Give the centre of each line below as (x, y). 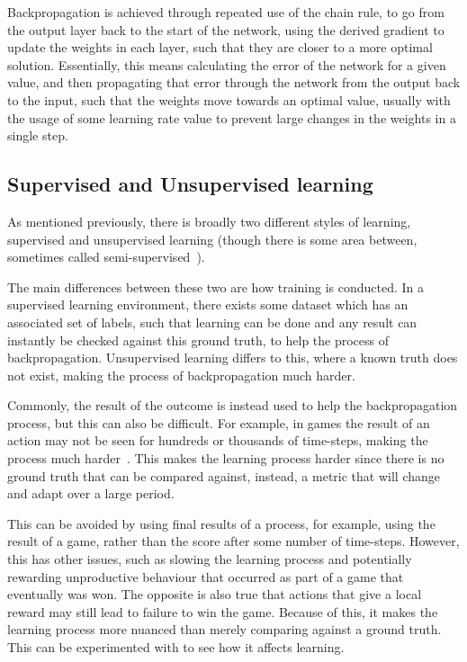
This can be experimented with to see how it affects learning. (176, 647)
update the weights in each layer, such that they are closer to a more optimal (220, 47)
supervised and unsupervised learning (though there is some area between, (212, 239)
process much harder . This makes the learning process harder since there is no (226, 458)
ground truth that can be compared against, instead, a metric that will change (224, 475)
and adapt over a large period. (91, 493)
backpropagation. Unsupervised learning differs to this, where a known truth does (233, 358)
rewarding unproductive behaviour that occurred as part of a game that (206, 576)
